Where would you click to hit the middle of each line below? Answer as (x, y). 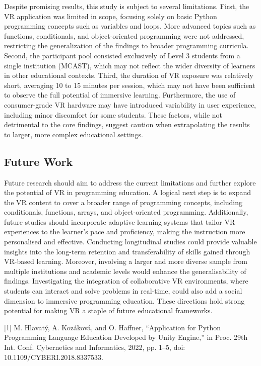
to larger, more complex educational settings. (74, 134)
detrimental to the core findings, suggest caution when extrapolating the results (127, 124)
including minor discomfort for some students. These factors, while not (113, 114)
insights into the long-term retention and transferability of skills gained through (127, 251)
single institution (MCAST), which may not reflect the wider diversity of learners (130, 65)
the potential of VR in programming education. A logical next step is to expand (128, 192)
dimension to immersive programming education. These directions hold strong (124, 300)
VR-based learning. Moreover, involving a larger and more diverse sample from (126, 261)
